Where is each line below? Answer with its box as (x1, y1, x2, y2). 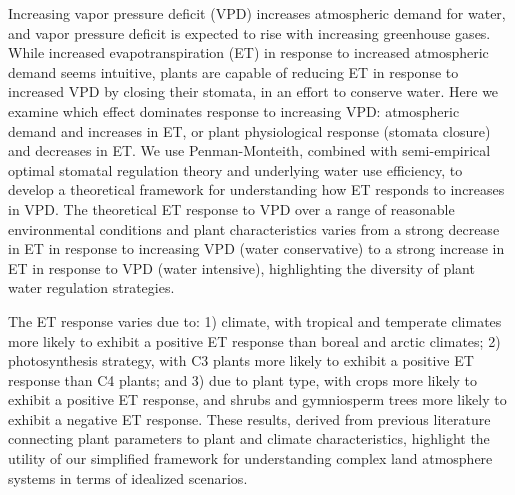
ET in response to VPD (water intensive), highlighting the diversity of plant (8, 257, 475, 278)
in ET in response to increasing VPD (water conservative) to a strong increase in (8, 238, 505, 259)
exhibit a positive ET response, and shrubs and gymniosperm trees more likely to (8, 389, 507, 410)
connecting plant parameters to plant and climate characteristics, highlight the (8, 428, 490, 449)
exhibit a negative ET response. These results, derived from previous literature (8, 408, 491, 429)
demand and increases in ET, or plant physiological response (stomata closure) (8, 120, 491, 141)
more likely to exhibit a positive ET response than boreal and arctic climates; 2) (8, 330, 501, 351)
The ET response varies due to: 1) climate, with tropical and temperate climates (8, 310, 502, 331)
